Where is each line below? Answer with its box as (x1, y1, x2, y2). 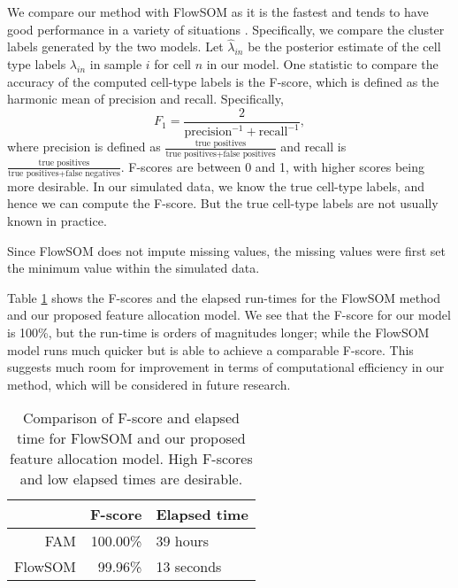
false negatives (65, 168, 120, 178)
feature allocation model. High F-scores (10, 448, 253, 469)
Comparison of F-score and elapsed (22, 407, 240, 429)
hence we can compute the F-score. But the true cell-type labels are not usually (7, 194, 439, 213)
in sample (89, 55, 142, 73)
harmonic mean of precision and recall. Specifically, (7, 89, 284, 108)
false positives (223, 149, 276, 159)
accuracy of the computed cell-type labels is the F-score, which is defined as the (7, 72, 439, 90)
